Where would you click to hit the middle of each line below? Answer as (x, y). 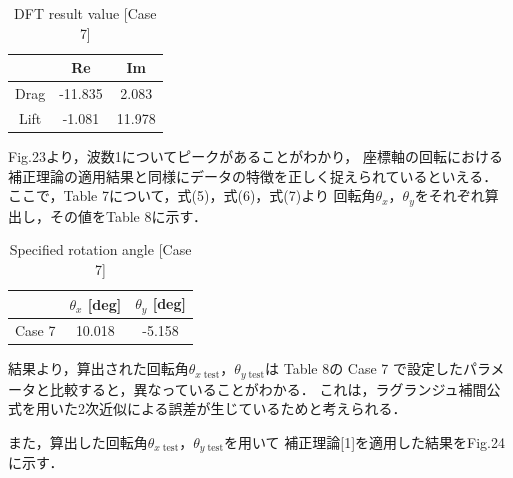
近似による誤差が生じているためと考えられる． (252, 408)
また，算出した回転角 (78, 441)
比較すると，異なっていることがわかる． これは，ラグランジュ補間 (268, 388)
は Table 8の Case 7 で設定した (364, 368)
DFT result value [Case (85, 13)
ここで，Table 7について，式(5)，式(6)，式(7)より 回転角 (192, 195)
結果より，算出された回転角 (98, 368)
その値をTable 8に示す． (128, 215)
